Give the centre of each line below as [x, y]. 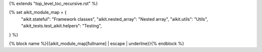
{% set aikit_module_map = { [38, 13]
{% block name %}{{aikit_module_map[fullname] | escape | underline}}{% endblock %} [97, 43]
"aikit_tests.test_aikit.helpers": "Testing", [61, 26]
